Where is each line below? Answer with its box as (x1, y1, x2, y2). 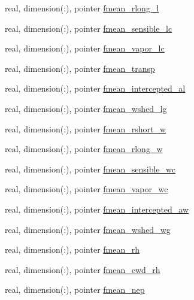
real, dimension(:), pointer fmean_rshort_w (5, 122, 166, 135)
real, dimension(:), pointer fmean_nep (5, 283, 145, 296)
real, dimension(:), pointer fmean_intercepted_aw (5, 202, 189, 215)
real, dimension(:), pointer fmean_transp (5, 62, 155, 74)
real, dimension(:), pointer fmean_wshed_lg (5, 102, 167, 114)
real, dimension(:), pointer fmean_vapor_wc (5, 183, 168, 195)
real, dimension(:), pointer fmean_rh (5, 243, 140, 256)
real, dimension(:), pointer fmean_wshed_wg (5, 223, 171, 235)
